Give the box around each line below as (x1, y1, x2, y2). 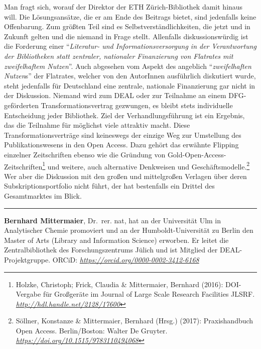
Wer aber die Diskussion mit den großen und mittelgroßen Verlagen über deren (4, 170, 247, 181)
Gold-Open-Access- (167, 149, 226, 159)
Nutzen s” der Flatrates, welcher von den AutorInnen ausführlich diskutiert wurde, (4, 70, 256, 81)
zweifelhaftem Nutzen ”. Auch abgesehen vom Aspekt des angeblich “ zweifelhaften (4, 60, 251, 71)
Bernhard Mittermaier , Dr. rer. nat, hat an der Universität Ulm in (4, 215, 221, 225)
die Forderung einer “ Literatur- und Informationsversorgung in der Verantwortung (4, 41, 256, 51)
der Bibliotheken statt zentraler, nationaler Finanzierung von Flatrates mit (4, 50, 233, 61)
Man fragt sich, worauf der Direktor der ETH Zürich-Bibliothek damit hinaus (4, 2, 243, 12)
